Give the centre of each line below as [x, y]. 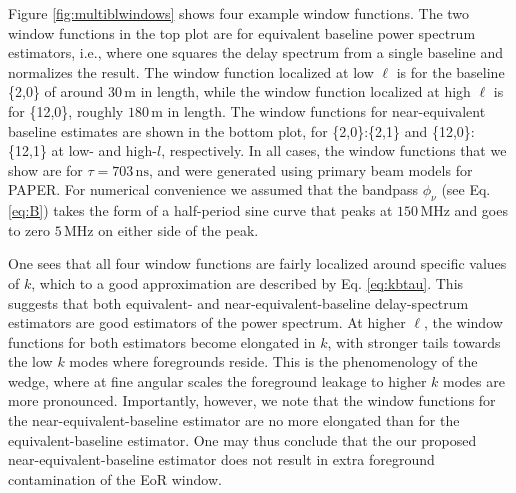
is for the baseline [450, 71]
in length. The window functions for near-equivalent [326, 110]
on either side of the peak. [178, 229]
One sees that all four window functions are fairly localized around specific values [257, 263]
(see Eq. [466, 189]
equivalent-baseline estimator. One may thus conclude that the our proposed [242, 439]
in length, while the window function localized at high [305, 91]
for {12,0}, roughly [66, 110]
